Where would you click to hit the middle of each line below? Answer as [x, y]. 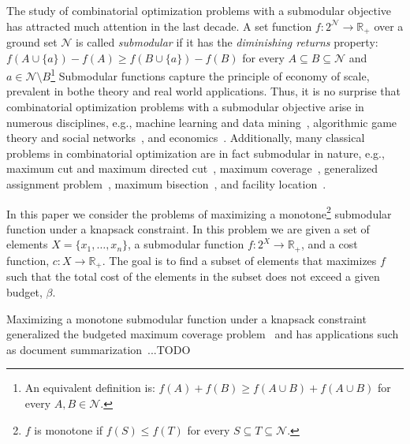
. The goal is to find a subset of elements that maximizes [239, 260]
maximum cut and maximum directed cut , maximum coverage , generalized [192, 168]
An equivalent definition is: [90, 388]
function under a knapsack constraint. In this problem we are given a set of [188, 228]
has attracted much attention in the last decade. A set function [159, 26]
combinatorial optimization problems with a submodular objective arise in [185, 107]
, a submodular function [186, 244]
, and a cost [329, 244]
